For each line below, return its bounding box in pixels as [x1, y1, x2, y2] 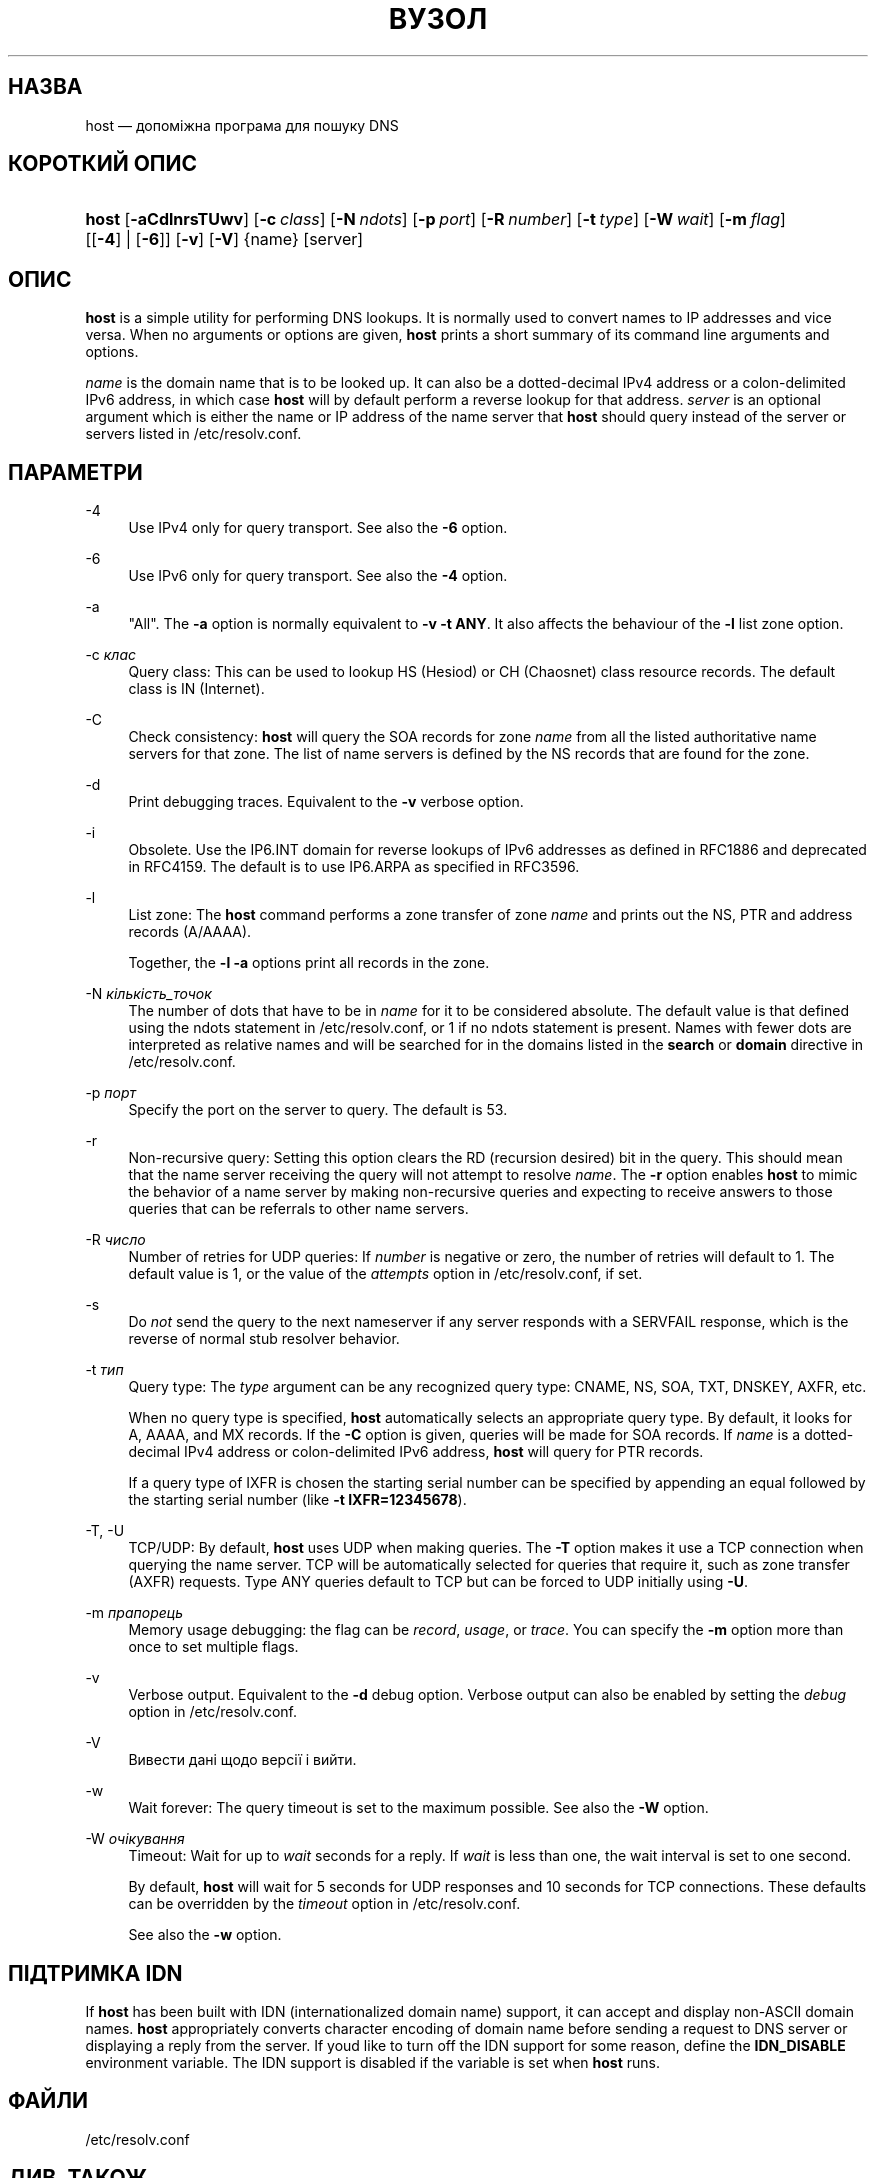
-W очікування [85, 1830, 185, 1848]
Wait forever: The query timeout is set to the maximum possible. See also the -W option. [128, 1799, 709, 1817]
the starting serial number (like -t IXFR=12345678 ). [128, 1491, 467, 1509]
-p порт [85, 1084, 137, 1102]
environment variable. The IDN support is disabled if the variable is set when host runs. [85, 2053, 660, 2071]
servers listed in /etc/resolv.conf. [85, 425, 302, 443]
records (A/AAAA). [128, 923, 252, 941]
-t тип [85, 1361, 124, 1379]
